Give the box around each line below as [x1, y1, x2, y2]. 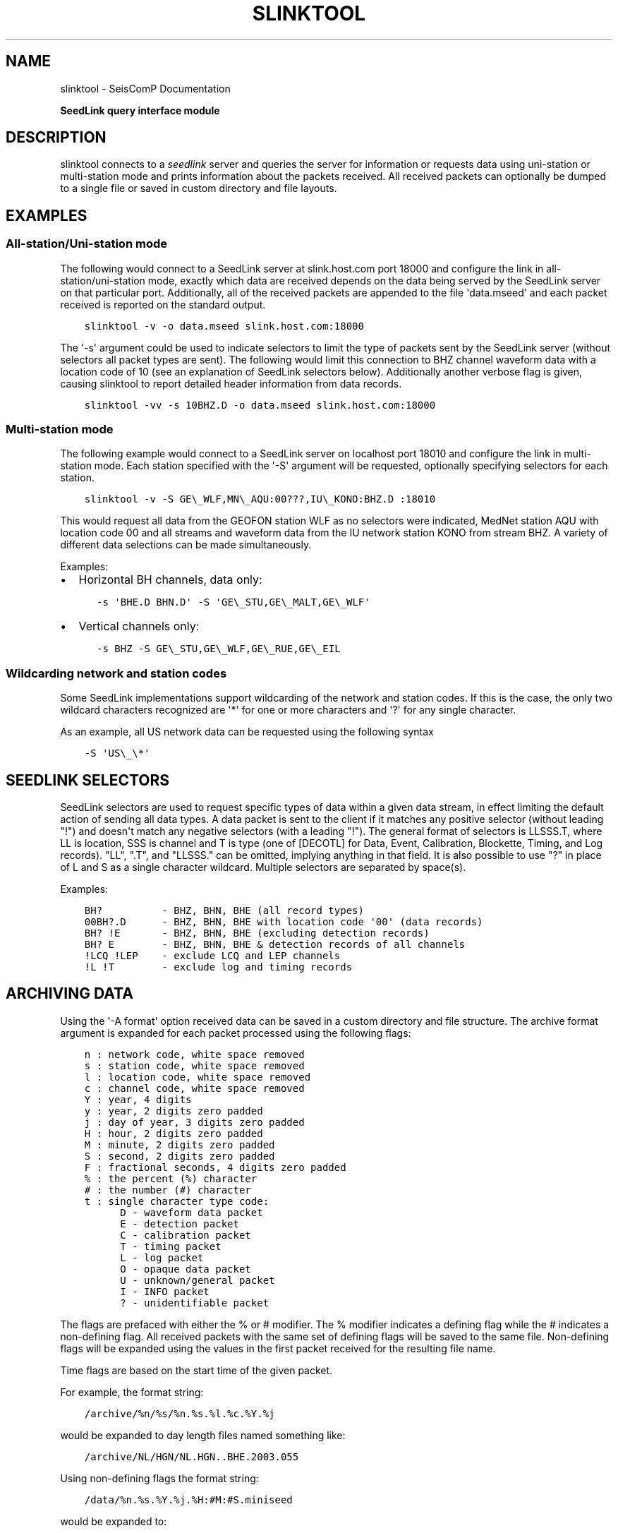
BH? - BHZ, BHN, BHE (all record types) [84, 905, 364, 916]
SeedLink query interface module [60, 104, 220, 116]
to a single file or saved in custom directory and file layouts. [60, 182, 337, 195]
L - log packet [120, 1251, 204, 1263]
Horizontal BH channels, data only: [78, 572, 262, 587]
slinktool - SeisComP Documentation [60, 82, 231, 95]
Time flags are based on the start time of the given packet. [60, 1364, 333, 1376]
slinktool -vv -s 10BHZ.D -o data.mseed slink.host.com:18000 [84, 399, 436, 411]
